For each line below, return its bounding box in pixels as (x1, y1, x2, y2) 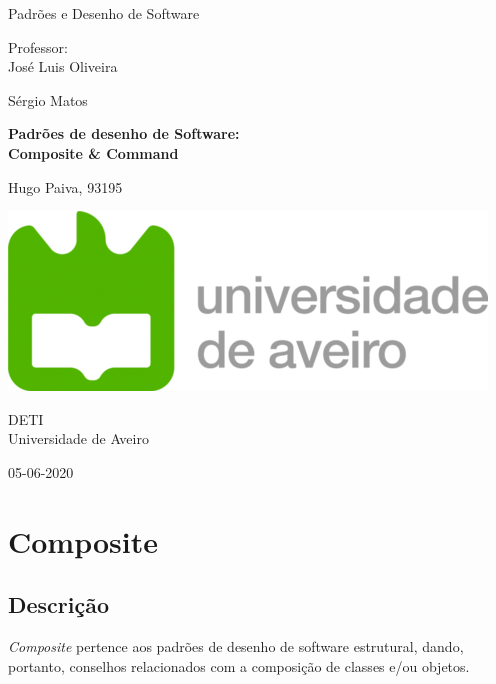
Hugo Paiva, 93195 (8, 176, 123, 197)
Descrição (8, 589, 110, 620)
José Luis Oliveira (8, 56, 118, 77)
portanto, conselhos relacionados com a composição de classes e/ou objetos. (8, 655, 470, 676)
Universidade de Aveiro (8, 428, 149, 449)
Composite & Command (8, 142, 179, 163)
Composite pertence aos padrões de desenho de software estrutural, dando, (8, 636, 464, 657)
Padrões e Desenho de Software (8, 3, 200, 23)
